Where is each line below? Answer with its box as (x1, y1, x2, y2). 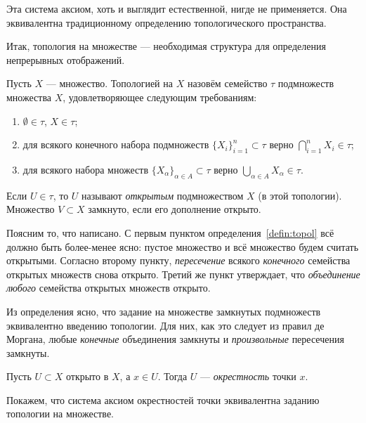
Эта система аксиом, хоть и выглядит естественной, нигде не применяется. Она (6, 1, 347, 15)
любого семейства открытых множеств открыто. (6, 280, 211, 295)
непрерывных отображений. (6, 52, 125, 67)
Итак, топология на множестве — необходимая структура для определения (6, 39, 326, 53)
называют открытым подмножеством (81, 188, 244, 202)
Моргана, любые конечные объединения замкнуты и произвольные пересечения (6, 332, 344, 346)
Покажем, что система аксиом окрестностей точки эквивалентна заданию (6, 392, 320, 407)
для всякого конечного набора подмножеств (22, 137, 209, 152)
